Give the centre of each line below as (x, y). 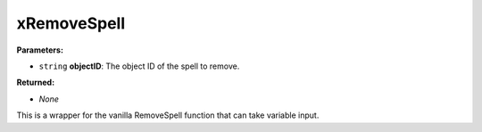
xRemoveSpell (71, 23)
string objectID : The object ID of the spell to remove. (139, 66)
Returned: (36, 82)
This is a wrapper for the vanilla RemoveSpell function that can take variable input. (168, 115)
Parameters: (40, 50)
